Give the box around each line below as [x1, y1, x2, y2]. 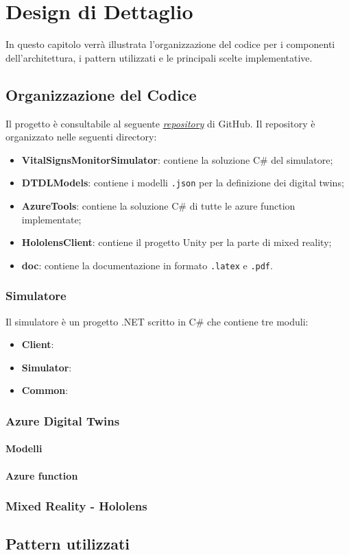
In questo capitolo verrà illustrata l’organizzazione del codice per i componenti [5, 37, 335, 51]
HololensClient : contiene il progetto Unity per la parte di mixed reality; [21, 235, 332, 249]
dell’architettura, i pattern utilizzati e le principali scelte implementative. [5, 50, 313, 64]
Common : [21, 383, 69, 397]
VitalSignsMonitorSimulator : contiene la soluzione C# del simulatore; [21, 152, 333, 166]
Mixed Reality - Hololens [5, 497, 147, 515]
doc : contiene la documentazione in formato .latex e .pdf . [21, 258, 273, 272]
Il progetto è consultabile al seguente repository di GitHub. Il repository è [5, 116, 315, 130]
